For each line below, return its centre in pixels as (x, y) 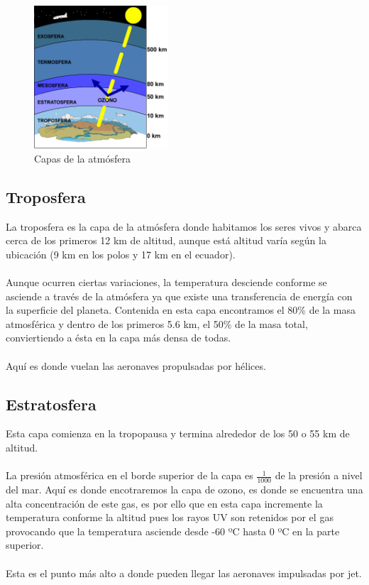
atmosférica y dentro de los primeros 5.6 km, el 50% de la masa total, (157, 323)
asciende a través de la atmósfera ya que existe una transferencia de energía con (179, 296)
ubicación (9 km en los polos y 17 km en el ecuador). (121, 254)
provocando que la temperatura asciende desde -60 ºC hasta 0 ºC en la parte (173, 531)
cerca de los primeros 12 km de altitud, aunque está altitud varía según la (166, 240)
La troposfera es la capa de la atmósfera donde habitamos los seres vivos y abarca (184, 226)
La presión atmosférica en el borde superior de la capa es (130, 475)
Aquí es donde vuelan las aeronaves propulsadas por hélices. (136, 365)
